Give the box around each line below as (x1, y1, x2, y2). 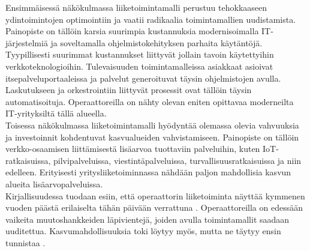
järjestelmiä (5, 36, 48, 49)
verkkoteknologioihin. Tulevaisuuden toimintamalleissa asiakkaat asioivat (5, 59, 273, 72)
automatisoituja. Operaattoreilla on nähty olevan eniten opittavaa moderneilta (5, 95, 294, 107)
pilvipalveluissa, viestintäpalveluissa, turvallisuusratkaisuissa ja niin (53, 154, 302, 166)
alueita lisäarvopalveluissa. (5, 177, 103, 190)
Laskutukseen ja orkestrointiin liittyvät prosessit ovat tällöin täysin (5, 83, 252, 96)
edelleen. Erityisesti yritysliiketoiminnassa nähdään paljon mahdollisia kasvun (5, 166, 291, 178)
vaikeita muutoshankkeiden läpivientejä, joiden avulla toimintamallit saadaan (5, 213, 290, 225)
